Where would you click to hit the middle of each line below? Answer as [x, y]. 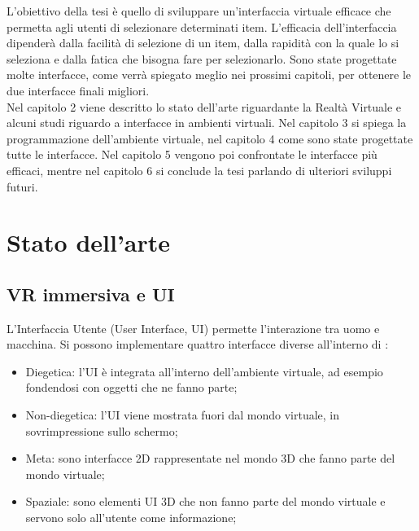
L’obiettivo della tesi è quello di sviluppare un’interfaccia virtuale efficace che [199, 11]
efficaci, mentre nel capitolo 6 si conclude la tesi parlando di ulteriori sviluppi [199, 170]
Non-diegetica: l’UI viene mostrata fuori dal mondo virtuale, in [183, 415]
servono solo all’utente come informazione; [131, 518]
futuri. [22, 186]
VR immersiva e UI [91, 294]
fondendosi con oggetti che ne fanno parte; [131, 387]
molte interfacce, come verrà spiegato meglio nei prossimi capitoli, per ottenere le [209, 75]
